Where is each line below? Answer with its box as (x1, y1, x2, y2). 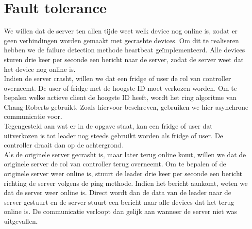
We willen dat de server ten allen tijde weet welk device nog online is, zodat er (4, 26, 237, 36)
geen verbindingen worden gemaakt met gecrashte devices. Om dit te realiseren (4, 35, 239, 45)
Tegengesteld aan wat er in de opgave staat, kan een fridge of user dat (4, 121, 213, 131)
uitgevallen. (4, 216, 38, 226)
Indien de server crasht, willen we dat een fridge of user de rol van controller (4, 73, 231, 83)
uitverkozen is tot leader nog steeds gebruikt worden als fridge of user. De (4, 130, 223, 140)
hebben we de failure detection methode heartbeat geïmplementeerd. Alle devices (4, 45, 245, 55)
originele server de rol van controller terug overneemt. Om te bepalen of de (4, 159, 226, 169)
